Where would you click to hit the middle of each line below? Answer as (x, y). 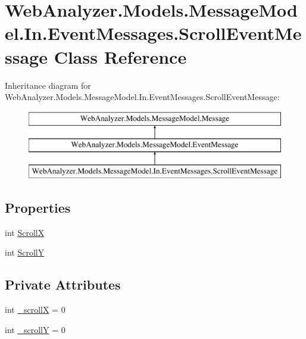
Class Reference (120, 56)
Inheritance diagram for (48, 85)
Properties (38, 208)
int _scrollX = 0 (35, 310)
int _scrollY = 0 (35, 329)
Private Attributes (63, 284)
